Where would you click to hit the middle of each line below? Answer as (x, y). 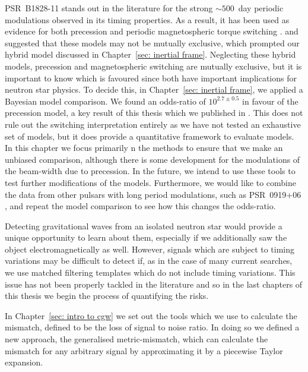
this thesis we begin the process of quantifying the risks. (107, 296)
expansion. (24, 362)
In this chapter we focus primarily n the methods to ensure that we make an (144, 148)
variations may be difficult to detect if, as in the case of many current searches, (149, 261)
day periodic (261, 8)
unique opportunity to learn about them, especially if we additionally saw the (146, 237)
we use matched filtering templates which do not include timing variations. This (150, 272)
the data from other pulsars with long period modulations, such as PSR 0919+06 (153, 194)
